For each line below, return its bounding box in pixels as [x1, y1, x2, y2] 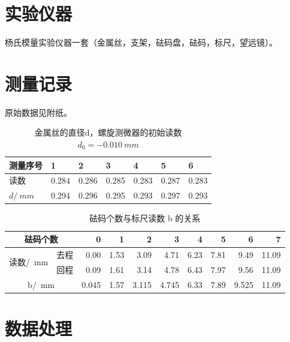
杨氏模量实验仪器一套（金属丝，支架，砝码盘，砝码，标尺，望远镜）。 [5, 36, 277, 49]
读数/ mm [9, 256, 49, 268]
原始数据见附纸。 [5, 106, 72, 118]
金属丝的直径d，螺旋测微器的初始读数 [34, 126, 182, 139]
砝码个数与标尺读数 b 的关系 [89, 212, 201, 224]
